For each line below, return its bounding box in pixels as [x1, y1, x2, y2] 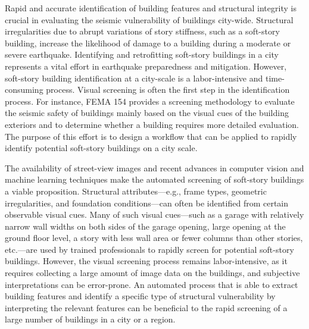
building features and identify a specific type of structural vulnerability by [5, 290, 276, 302]
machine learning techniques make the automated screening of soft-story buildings [5, 173, 304, 186]
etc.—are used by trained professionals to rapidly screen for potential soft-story [5, 243, 294, 255]
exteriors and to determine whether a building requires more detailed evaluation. [5, 118, 299, 130]
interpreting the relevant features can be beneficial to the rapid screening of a [5, 301, 288, 314]
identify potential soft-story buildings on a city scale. [5, 142, 198, 154]
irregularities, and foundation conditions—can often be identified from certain [5, 196, 289, 209]
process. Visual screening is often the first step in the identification [46, 83, 290, 96]
